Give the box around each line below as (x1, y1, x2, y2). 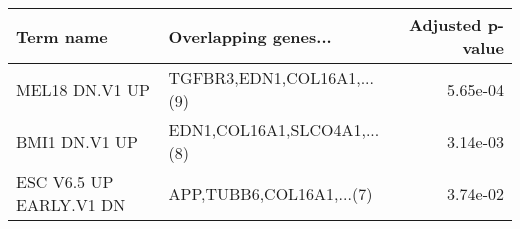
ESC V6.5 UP (16, 170, 114, 193)
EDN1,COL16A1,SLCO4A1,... (168, 118, 380, 141)
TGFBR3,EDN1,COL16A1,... (168, 66, 375, 89)
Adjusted (408, 13, 482, 36)
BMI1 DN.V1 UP (16, 129, 139, 153)
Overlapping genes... (168, 24, 332, 48)
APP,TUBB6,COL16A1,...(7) (168, 181, 373, 205)
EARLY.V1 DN (16, 193, 126, 216)
